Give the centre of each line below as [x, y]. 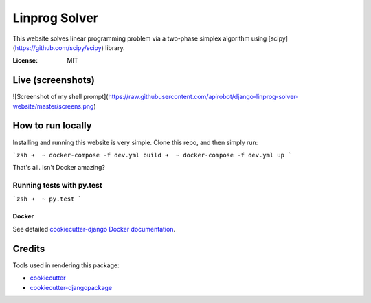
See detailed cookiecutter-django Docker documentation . [94, 229]
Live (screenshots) [54, 80]
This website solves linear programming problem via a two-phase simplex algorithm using [140, 38]
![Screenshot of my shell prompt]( [60, 97]
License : [25, 60]
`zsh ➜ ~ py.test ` [47, 199]
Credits [29, 248]
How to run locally [52, 126]
